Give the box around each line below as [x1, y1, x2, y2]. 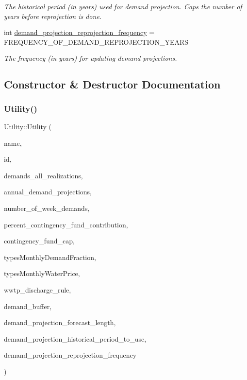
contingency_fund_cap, [4, 236, 75, 246]
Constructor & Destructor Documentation [4, 77, 221, 92]
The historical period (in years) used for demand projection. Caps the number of [4, 1, 242, 11]
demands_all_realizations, [4, 170, 83, 180]
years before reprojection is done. [4, 11, 102, 21]
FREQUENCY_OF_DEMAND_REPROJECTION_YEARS [4, 36, 189, 47]
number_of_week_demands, [4, 203, 90, 213]
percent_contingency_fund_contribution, [4, 219, 128, 229]
